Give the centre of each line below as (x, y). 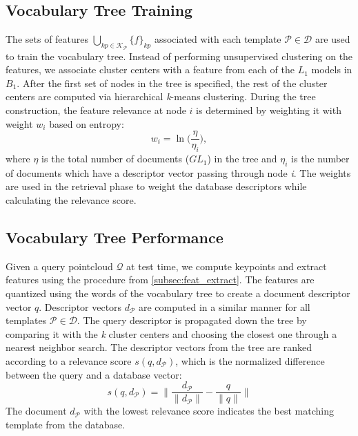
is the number (320, 159)
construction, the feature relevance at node (96, 110)
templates (26, 320)
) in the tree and (242, 159)
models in (332, 69)
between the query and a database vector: (94, 374)
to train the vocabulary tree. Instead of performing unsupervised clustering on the (179, 56)
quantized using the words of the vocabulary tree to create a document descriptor (178, 293)
